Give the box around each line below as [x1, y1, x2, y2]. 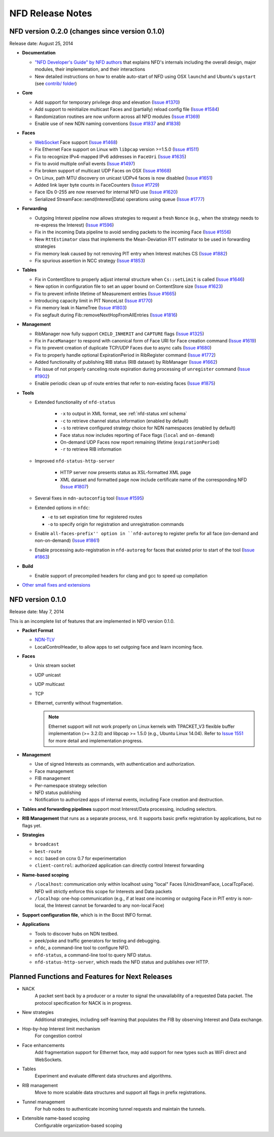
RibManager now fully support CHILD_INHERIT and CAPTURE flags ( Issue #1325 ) [35, 331, 204, 337]
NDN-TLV [35, 636, 55, 643]
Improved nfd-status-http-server [35, 458, 115, 464]
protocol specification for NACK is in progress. [35, 1000, 132, 1006]
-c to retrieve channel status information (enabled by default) [60, 418, 189, 424]
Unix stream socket [35, 662, 76, 668]
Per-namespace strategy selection [35, 782, 107, 789]
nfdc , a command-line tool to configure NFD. [35, 945, 129, 951]
